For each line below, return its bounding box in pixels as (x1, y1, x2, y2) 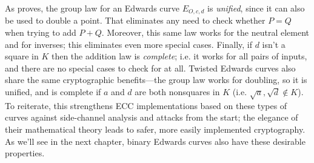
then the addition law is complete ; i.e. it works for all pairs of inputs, (51, 50, 307, 62)
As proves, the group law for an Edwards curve (5, 2, 180, 14)
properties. (5, 147, 45, 159)
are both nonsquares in (135, 85, 220, 98)
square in (5, 50, 39, 62)
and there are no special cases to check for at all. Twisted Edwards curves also (5, 61, 296, 74)
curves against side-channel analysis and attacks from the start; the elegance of (5, 111, 298, 124)
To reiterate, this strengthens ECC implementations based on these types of (5, 99, 287, 111)
